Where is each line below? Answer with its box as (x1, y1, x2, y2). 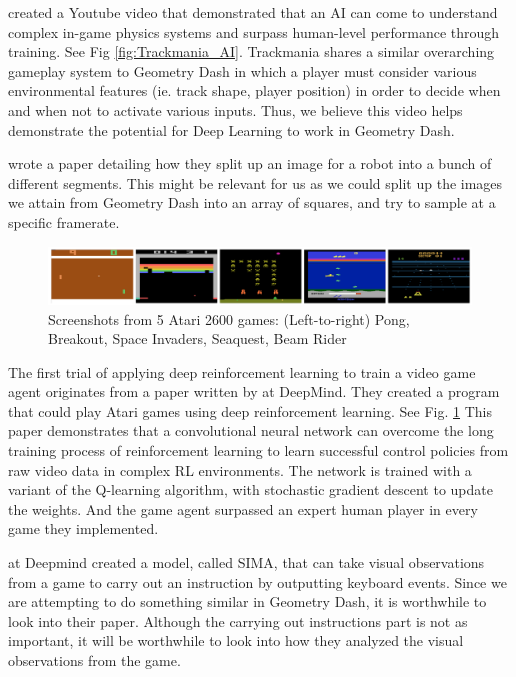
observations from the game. (8, 650, 181, 670)
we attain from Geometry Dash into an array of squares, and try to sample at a (8, 192, 496, 213)
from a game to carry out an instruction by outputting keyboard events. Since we (8, 571, 507, 592)
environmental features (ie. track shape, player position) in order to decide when (8, 80, 501, 101)
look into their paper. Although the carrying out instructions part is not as (8, 610, 468, 631)
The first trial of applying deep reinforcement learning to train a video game (8, 361, 476, 382)
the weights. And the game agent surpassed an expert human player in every (8, 498, 478, 519)
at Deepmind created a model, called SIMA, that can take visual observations (8, 552, 485, 573)
